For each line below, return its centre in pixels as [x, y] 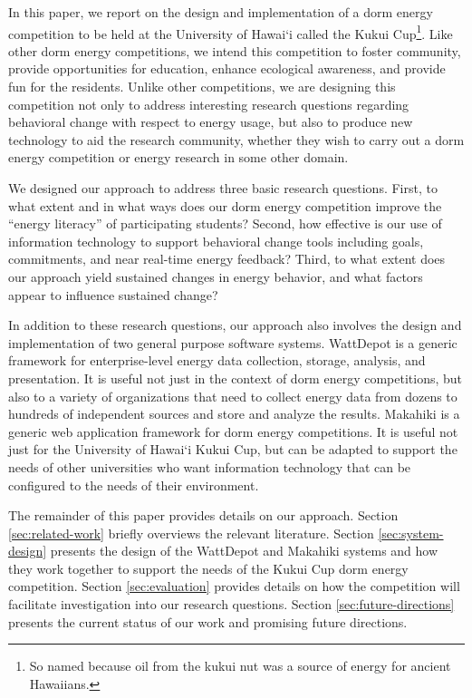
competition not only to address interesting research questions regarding [209, 104]
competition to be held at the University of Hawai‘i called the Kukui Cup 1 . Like [231, 32]
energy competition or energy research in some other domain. [178, 157]
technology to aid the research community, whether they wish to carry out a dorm [236, 139]
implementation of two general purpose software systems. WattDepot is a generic [233, 342]
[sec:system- [411, 533]
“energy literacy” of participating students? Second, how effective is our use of [225, 223]
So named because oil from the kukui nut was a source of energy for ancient [240, 666]
